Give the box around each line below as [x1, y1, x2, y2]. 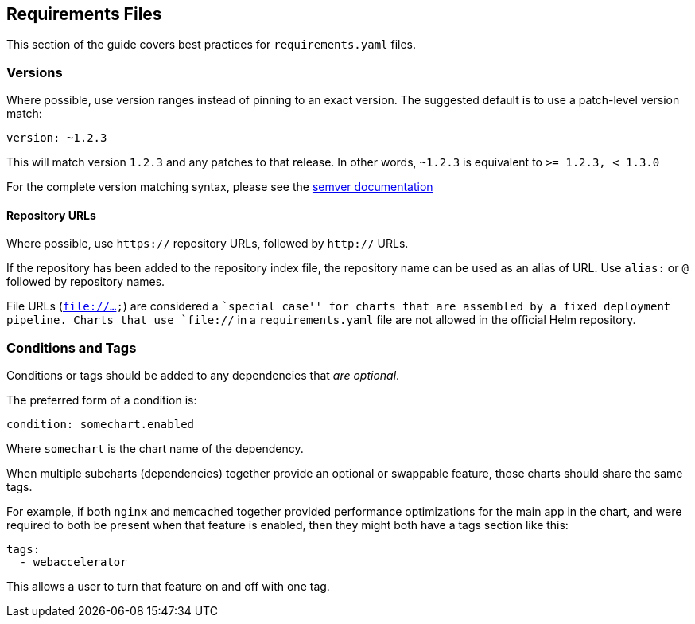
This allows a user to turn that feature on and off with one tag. [6, 579, 330, 594]
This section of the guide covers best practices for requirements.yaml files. [6, 37, 417, 52]
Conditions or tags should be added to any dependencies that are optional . [6, 369, 400, 383]
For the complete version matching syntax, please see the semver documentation [6, 180, 433, 194]
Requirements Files [6, 4, 162, 24]
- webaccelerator [19, 556, 127, 569]
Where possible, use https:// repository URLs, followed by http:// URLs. [6, 236, 409, 251]
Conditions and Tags [6, 339, 137, 356]
